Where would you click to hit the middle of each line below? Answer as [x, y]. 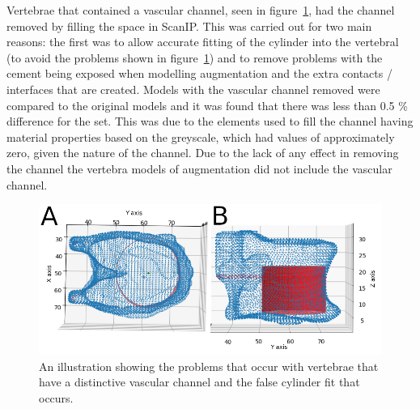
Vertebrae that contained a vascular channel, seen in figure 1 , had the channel [201, 10]
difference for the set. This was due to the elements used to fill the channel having [210, 121]
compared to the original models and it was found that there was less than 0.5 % [207, 105]
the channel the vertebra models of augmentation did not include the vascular [199, 168]
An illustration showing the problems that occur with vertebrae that [209, 366]
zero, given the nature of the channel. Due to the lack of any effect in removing [203, 153]
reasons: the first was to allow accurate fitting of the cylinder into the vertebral [203, 42]
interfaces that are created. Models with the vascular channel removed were [193, 89]
